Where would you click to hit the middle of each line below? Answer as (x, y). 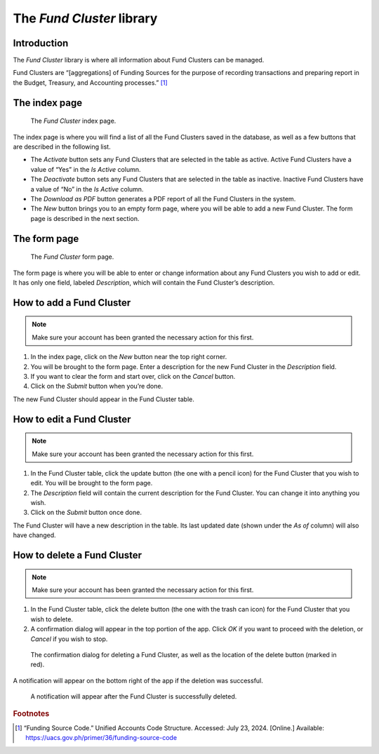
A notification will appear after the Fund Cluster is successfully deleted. (134, 696)
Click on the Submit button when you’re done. (97, 386)
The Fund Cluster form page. (72, 257)
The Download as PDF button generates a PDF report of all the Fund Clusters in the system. (163, 198)
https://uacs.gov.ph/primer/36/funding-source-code (101, 738)
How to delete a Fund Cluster (78, 555)
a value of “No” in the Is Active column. (87, 189)
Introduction (41, 43)
